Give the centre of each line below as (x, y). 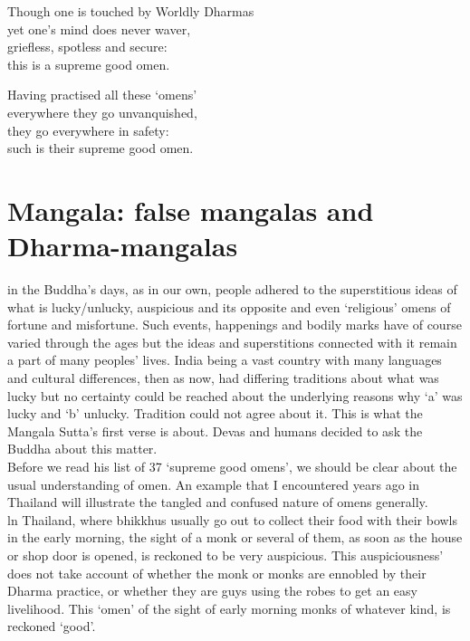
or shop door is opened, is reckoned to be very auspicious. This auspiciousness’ (225, 555)
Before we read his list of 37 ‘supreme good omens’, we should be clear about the (232, 466)
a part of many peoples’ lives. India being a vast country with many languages (225, 360)
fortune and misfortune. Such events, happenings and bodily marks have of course (235, 325)
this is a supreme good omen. (89, 64)
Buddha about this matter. (82, 449)
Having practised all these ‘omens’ (102, 95)
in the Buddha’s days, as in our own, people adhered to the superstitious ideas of (232, 289)
